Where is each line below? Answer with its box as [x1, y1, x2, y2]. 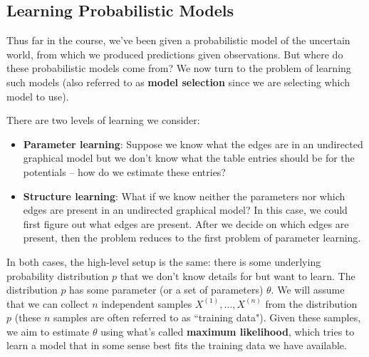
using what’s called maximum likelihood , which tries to [100, 324, 355, 338]
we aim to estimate [6, 324, 90, 338]
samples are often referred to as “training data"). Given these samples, [53, 310, 361, 325]
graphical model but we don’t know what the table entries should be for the [23, 150, 355, 165]
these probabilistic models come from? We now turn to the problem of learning [6, 61, 351, 76]
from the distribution [265, 296, 358, 311]
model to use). [6, 88, 69, 103]
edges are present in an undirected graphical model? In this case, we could [23, 202, 348, 217]
